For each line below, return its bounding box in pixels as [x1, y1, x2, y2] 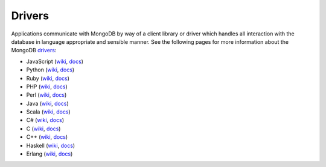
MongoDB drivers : [11, 47, 57, 54]
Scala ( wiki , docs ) [26, 108, 71, 115]
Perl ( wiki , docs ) [26, 91, 67, 99]
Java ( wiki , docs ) [26, 100, 69, 107]
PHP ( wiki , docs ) [26, 83, 68, 90]
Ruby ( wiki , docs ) [26, 74, 69, 82]
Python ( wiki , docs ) [26, 66, 75, 73]
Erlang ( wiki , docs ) [26, 150, 73, 157]
